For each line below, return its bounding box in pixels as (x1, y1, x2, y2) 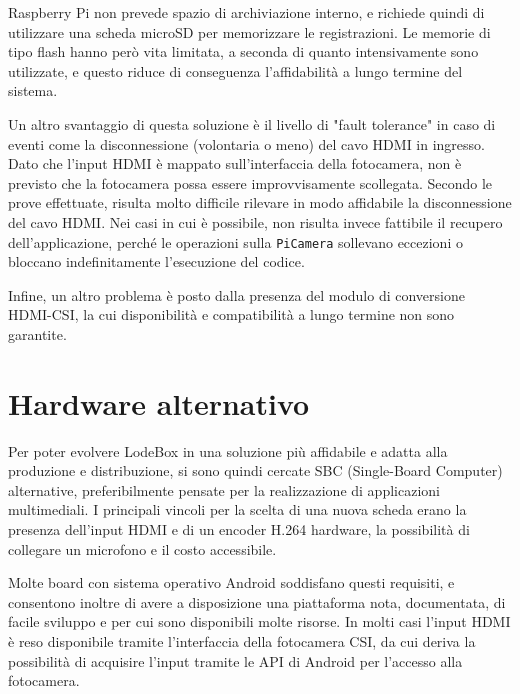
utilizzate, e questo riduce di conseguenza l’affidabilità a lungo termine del (8, 60, 463, 81)
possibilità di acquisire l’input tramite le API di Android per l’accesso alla (8, 650, 463, 671)
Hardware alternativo (8, 382, 310, 423)
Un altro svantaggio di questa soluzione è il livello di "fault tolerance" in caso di (8, 113, 496, 134)
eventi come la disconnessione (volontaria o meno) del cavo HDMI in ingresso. (8, 133, 485, 154)
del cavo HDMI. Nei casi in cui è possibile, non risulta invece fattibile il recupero (8, 211, 503, 232)
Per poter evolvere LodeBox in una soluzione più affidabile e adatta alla (8, 440, 448, 461)
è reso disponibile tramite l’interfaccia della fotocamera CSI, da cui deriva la (8, 631, 476, 652)
